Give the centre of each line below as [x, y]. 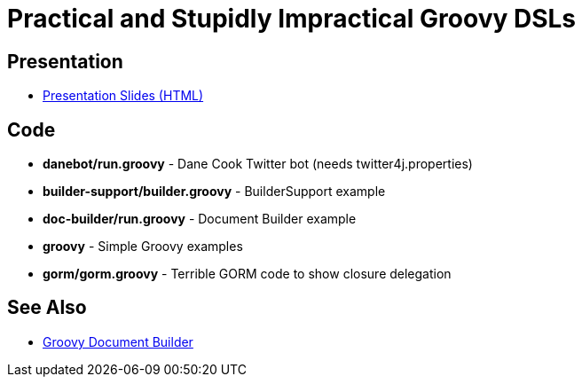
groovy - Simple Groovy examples [143, 247]
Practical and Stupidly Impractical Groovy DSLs [291, 19]
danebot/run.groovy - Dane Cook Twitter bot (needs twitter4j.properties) [258, 164]
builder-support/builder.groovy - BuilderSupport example [214, 192]
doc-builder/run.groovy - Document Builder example [200, 219]
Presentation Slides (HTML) [123, 96]
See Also [47, 308]
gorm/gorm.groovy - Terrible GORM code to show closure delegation [247, 274]
